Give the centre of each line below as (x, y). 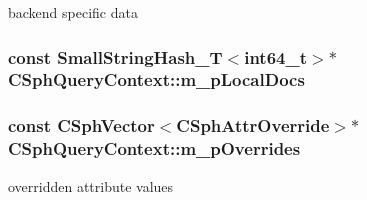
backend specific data (73, 12)
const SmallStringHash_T (115, 56)
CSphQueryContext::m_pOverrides (154, 148)
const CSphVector (81, 125)
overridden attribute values (91, 185)
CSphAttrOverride (253, 125)
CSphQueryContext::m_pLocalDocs (156, 79)
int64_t (276, 56)
